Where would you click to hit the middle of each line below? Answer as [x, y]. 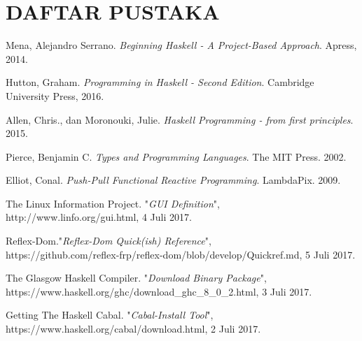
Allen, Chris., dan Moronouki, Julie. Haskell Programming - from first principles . [180, 119]
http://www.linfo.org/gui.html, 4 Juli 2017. [99, 217]
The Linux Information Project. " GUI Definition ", [113, 203]
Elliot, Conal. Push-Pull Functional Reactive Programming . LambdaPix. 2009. [173, 180]
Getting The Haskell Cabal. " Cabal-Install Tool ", [110, 315]
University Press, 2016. [55, 95]
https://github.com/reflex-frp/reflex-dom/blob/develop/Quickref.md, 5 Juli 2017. [181, 254]
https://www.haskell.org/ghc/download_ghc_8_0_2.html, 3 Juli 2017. [159, 291]
